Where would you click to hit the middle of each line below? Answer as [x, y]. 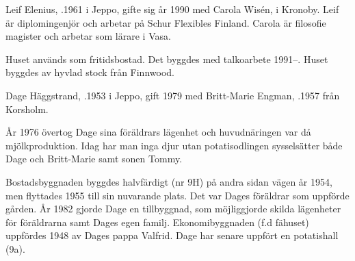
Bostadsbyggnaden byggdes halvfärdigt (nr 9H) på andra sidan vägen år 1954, [169, 181]
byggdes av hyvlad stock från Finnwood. [90, 72]
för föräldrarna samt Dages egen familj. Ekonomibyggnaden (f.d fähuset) [157, 222]
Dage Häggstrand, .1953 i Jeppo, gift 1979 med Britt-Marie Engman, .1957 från [173, 95]
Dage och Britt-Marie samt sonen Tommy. [94, 159]
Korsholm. [27, 109]
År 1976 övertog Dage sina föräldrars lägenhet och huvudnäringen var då [158, 132]
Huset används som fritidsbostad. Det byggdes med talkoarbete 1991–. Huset [167, 59]
